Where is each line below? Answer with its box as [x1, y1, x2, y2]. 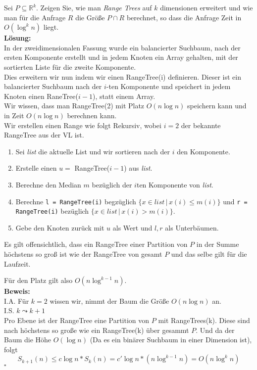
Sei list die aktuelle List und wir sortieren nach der [15, 146, 170, 156]
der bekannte [181, 120, 221, 130]
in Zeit [4, 110, 24, 120]
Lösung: [4, 33, 31, 43]
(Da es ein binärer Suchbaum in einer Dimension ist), [90, 334, 252, 345]
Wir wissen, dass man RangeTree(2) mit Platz [4, 100, 145, 111]
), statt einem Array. [92, 91, 155, 101]
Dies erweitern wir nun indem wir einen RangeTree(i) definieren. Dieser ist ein [4, 71, 242, 82]
